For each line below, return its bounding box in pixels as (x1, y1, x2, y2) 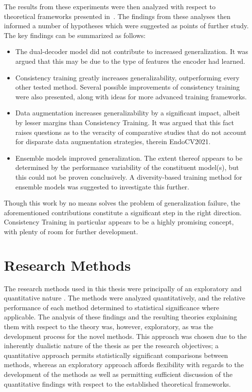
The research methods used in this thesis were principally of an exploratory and (4, 283, 242, 293)
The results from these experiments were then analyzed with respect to (4, 1, 216, 11)
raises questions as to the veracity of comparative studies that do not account (15, 127, 247, 137)
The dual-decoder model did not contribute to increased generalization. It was (15, 46, 249, 56)
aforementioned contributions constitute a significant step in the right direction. (4, 207, 242, 217)
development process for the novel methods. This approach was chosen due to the (4, 331, 247, 341)
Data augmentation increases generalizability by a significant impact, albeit (15, 108, 240, 118)
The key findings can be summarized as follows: (4, 30, 146, 40)
